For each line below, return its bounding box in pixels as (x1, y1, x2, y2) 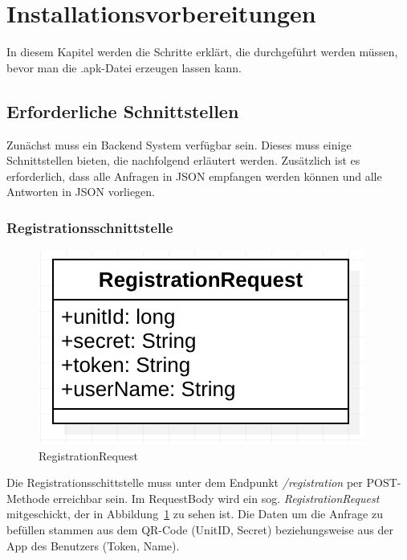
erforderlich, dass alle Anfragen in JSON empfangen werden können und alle (6, 167, 382, 184)
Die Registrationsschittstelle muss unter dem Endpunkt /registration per (6, 474, 363, 491)
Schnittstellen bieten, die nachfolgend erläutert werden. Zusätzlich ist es (6, 152, 360, 169)
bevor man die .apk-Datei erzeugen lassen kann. (6, 59, 242, 76)
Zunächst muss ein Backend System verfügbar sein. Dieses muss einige (6, 136, 352, 153)
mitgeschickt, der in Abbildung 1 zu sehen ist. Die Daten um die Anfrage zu (6, 505, 383, 522)
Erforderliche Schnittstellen (6, 98, 239, 123)
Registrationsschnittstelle (6, 217, 173, 237)
